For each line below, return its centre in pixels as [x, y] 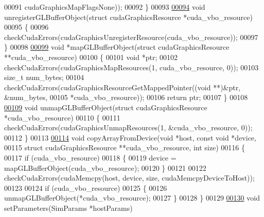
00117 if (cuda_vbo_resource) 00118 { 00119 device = [90, 157]
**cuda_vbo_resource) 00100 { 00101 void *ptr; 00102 [91, 57]
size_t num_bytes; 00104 [44, 77]
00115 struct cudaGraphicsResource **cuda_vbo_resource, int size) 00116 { [125, 147]
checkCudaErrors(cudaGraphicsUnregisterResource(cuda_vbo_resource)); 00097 [131, 37]
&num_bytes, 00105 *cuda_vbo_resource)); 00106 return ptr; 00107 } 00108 [126, 97]
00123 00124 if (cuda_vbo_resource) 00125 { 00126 [86, 188]
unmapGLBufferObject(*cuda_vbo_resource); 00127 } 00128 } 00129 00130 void [132, 198]
